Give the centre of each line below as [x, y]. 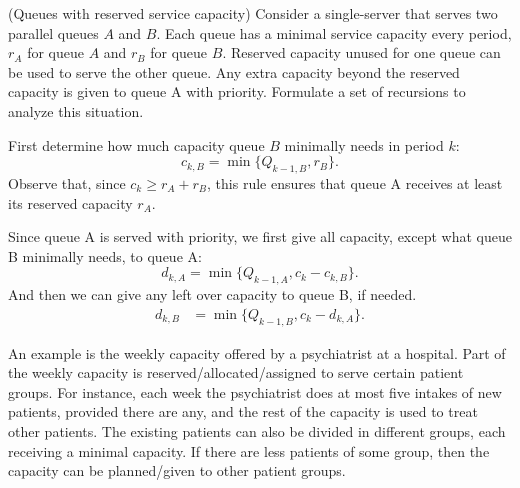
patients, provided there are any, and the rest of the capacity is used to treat [243, 411]
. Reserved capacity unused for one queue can [361, 52]
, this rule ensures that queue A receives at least [355, 182]
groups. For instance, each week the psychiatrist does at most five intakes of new [255, 391]
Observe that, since [67, 182]
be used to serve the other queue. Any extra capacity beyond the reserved [234, 71]
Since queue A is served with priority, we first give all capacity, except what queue [260, 236]
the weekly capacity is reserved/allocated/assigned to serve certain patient [236, 372]
